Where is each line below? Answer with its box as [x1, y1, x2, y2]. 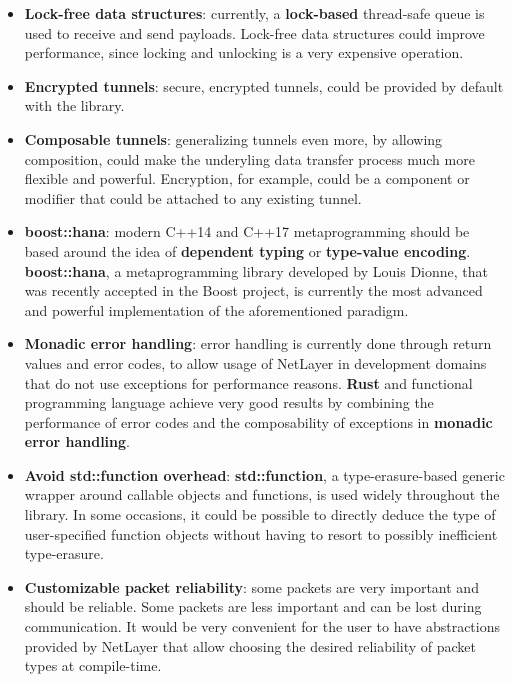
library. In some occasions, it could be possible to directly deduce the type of [24, 504, 496, 525]
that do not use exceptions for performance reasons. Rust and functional [24, 372, 473, 393]
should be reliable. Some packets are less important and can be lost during [24, 596, 482, 617]
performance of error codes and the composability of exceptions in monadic [24, 411, 493, 432]
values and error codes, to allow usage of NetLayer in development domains [24, 352, 487, 373]
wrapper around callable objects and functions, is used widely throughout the [24, 484, 500, 505]
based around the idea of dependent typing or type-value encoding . [24, 240, 471, 261]
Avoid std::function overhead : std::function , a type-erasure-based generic [24, 464, 505, 485]
